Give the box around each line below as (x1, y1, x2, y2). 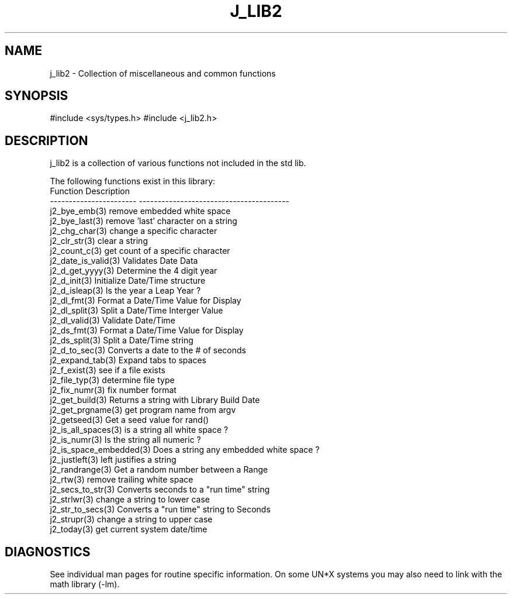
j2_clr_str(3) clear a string (50, 236, 148, 246)
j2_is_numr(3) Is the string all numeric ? (50, 435, 201, 445)
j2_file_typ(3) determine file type (50, 375, 175, 385)
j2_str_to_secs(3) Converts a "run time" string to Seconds (50, 504, 271, 515)
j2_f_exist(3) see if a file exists (50, 365, 165, 376)
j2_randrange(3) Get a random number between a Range (50, 464, 268, 475)
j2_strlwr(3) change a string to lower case (50, 494, 210, 505)
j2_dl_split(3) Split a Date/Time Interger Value (50, 305, 223, 316)
